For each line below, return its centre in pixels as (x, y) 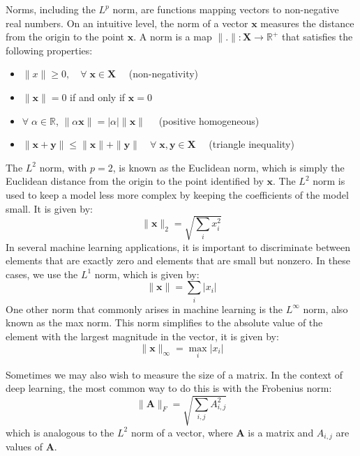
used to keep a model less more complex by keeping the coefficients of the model (177, 194)
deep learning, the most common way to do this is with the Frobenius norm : (169, 388)
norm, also (325, 309)
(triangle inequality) (252, 144)
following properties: (49, 50)
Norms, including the (51, 9)
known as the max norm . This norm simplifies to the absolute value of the (164, 322)
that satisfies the (317, 37)
